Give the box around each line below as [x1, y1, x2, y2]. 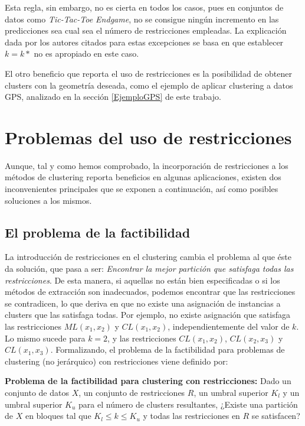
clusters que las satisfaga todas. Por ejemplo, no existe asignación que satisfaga [5, 308, 291, 321]
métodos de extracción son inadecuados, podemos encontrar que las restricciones [5, 285, 296, 298]
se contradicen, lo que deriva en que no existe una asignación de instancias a [5, 297, 281, 309]
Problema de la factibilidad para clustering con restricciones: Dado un [5, 375, 291, 387]
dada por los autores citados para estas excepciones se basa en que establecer [5, 35, 284, 48]
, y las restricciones [107, 331, 176, 344]
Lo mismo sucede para [5, 331, 86, 344]
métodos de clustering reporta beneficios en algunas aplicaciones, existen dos [5, 171, 281, 183]
